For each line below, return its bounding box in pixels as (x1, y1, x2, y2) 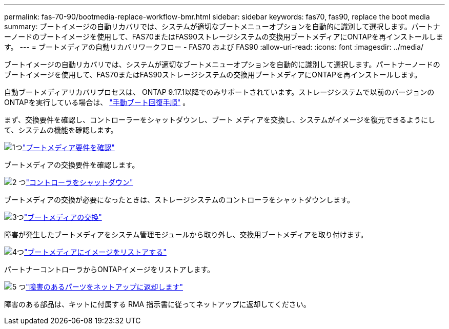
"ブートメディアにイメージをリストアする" (24, 248, 167, 256)
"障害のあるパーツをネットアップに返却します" (26, 282, 183, 291)
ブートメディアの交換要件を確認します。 (4, 160, 139, 169)
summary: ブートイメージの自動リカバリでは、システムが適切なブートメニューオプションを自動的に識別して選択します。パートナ (4, 22, 440, 31)
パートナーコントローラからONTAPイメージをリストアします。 (4, 265, 215, 274)
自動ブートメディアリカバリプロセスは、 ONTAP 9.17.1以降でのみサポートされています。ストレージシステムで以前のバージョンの (4, 88, 435, 96)
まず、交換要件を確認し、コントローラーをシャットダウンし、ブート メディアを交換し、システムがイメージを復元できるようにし (4, 115, 435, 124)
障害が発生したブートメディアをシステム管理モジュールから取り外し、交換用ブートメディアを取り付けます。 (4, 230, 368, 239)
